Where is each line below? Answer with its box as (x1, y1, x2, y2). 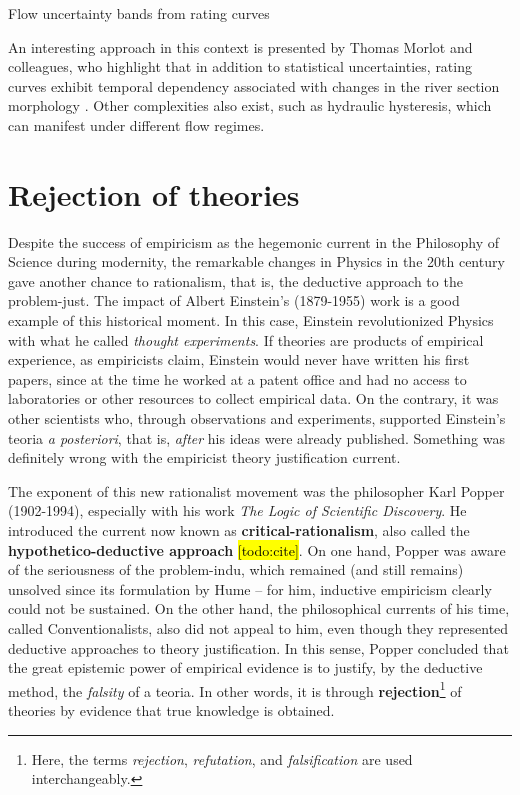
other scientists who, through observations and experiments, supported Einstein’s (8, 408, 506, 429)
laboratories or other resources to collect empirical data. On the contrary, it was (8, 388, 499, 409)
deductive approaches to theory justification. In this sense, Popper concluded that (8, 637, 509, 658)
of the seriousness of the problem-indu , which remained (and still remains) (8, 559, 464, 580)
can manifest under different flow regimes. (8, 114, 265, 135)
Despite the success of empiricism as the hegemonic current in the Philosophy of (8, 231, 500, 252)
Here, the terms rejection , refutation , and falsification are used (31, 748, 413, 769)
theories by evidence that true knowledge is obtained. (8, 700, 335, 720)
